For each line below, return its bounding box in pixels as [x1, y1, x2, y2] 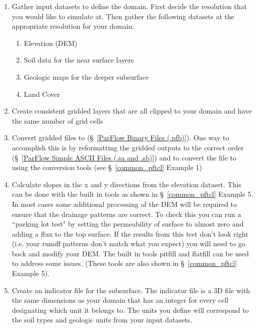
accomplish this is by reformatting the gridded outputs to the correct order [12, 142, 244, 152]
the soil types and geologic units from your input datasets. [12, 314, 192, 325]
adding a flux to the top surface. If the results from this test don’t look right [12, 228, 248, 239]
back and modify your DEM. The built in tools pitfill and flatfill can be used [12, 248, 249, 258]
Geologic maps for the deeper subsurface [24, 71, 149, 82]
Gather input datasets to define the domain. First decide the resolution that [12, 1, 247, 11]
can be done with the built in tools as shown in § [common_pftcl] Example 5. [12, 189, 253, 199]
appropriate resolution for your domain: [12, 21, 135, 31]
